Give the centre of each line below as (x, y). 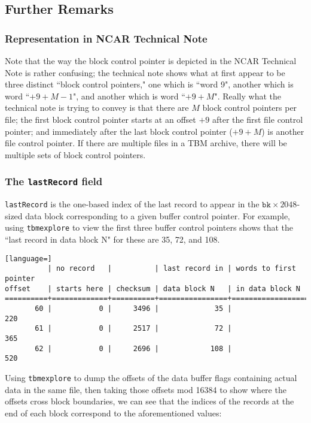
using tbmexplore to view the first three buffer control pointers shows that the (149, 227)
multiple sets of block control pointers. (75, 154)
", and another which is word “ (129, 96)
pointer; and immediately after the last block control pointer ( (119, 131)
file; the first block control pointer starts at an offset (100, 119)
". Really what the (248, 96)
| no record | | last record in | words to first (172, 269)
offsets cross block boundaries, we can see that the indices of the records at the (150, 401)
